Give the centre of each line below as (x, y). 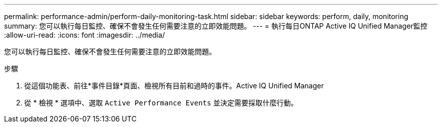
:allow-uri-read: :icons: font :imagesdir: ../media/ (85, 35)
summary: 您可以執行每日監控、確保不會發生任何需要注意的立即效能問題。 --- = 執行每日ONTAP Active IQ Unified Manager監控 (216, 26)
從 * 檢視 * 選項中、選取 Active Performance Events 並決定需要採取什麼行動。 (161, 103)
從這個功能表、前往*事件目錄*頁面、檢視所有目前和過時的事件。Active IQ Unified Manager (174, 86)
